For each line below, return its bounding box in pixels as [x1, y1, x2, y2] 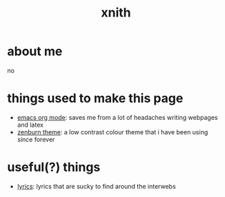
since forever [17, 135, 55, 143]
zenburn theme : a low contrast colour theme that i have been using [17, 127, 208, 136]
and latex [17, 121, 43, 129]
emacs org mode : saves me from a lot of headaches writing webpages [17, 113, 218, 121]
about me [7, 43, 63, 59]
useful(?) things [7, 160, 101, 175]
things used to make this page [7, 91, 184, 106]
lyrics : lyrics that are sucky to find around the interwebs [17, 182, 176, 190]
